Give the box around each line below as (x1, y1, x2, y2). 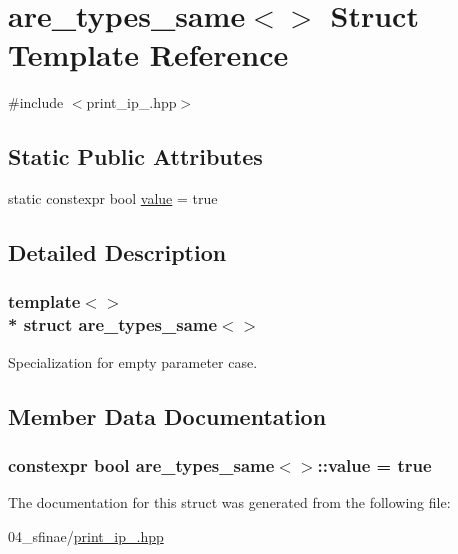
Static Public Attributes (8, 141, 263, 172)
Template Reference (8, 34, 289, 75)
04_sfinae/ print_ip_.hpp (8, 525, 164, 546)
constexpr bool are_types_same (8, 452, 275, 477)
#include (8, 92, 64, 113)
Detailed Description (8, 237, 227, 268)
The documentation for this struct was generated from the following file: (8, 492, 451, 513)
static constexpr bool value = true (8, 188, 218, 209)
